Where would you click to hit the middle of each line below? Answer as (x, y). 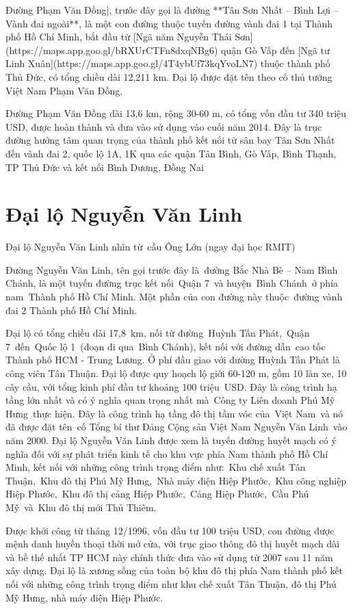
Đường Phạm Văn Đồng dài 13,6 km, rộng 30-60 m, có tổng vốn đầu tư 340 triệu (176, 113)
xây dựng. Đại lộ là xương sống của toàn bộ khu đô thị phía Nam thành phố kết (174, 570)
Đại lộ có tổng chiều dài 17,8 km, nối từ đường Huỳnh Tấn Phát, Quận (158, 333)
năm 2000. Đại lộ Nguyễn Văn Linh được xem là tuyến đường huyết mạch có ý (171, 440)
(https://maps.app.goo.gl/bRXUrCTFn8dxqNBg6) (112, 50)
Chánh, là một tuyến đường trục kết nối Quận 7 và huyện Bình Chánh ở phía (172, 283)
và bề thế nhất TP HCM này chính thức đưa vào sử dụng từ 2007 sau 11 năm (169, 557)
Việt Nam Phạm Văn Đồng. (64, 90)
